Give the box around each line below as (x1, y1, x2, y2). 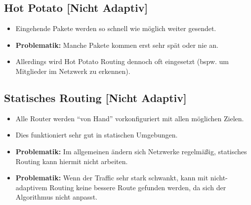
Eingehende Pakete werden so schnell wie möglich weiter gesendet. (15, 23, 216, 34)
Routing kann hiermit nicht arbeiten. (15, 156, 128, 166)
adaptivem (15, 182, 47, 192)
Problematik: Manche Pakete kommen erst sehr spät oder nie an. (15, 39, 218, 50)
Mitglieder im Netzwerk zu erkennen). (15, 66, 130, 76)
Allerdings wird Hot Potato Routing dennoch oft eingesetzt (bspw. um (15, 56, 229, 67)
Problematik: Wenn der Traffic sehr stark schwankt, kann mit (15, 172, 209, 183)
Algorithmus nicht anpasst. (15, 192, 97, 202)
